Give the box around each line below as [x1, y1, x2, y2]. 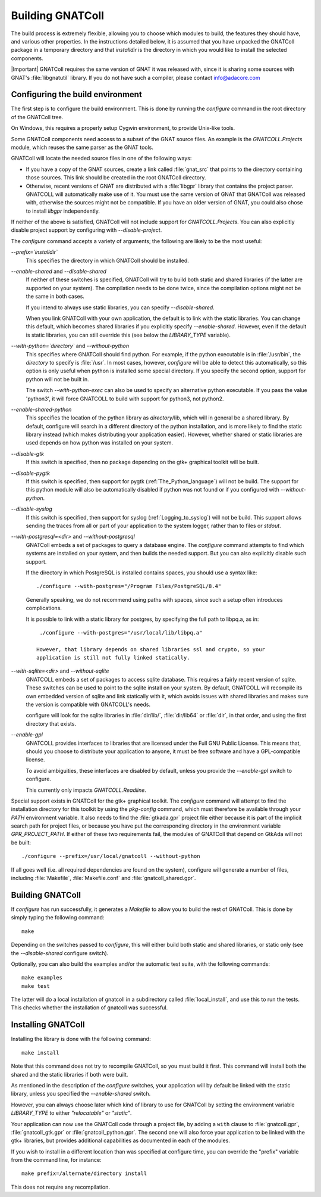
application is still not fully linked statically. [36, 654, 190, 661]
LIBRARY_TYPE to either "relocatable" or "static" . [11, 1109, 132, 1117]
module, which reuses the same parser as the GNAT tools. [11, 144, 154, 151]
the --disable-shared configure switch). [11, 949, 109, 956]
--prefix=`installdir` [11, 248, 58, 256]
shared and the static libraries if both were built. [11, 1071, 128, 1078]
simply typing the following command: [11, 914, 105, 921]
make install [21, 1049, 59, 1056]
